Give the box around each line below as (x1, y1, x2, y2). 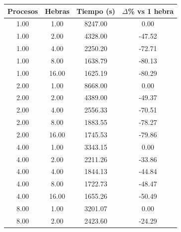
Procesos (7, 5, 38, 16)
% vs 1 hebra (128, 5, 174, 16)
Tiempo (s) (76, 5, 116, 16)
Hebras (45, 5, 70, 16)
